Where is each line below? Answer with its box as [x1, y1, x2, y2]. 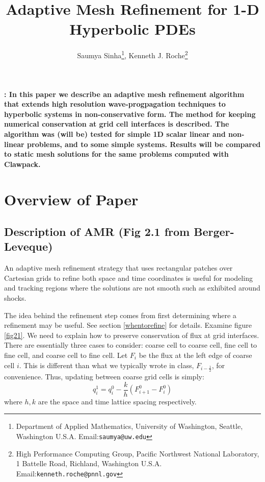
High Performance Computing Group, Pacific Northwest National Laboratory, [16, 448, 259, 459]
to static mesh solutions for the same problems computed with [4, 149, 229, 159]
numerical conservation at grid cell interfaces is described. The [4, 118, 229, 129]
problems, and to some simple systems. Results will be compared [27, 138, 261, 149]
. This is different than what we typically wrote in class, [19, 359, 194, 370]
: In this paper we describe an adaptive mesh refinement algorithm [4, 88, 245, 99]
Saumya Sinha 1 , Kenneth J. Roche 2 [77, 49, 188, 60]
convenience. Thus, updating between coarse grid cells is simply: [4, 371, 204, 382]
